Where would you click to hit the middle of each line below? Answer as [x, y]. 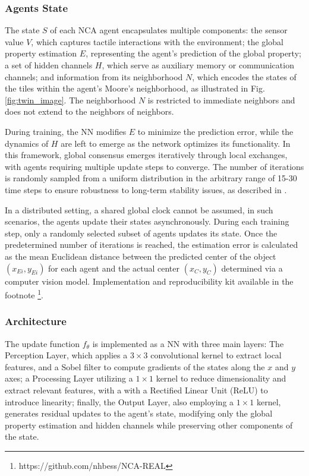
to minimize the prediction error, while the [215, 131]
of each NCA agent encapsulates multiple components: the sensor [169, 30]
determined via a [252, 268]
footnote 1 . [24, 294]
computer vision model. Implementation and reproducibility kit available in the [149, 281]
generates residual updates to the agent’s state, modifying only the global [139, 413]
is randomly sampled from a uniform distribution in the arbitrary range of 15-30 [151, 178]
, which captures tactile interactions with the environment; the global [157, 41]
